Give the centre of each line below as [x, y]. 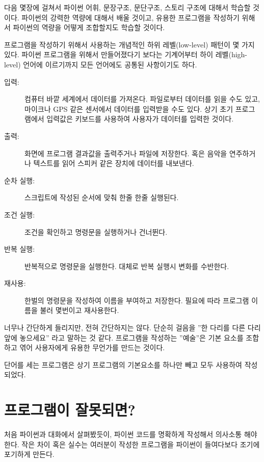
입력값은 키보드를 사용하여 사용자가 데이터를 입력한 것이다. [140, 119]
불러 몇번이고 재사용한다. [80, 310]
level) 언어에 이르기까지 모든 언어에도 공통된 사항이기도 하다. [101, 64]
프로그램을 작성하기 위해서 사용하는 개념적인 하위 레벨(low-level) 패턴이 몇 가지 [129, 44]
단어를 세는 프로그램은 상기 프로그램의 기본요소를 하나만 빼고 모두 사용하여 [123, 364]
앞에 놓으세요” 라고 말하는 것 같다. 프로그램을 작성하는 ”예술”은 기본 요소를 [124, 337]
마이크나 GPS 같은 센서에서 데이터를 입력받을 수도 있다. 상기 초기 [129, 108]
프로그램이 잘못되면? [70, 410]
